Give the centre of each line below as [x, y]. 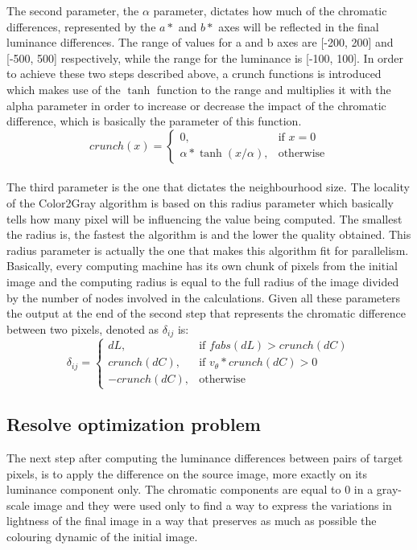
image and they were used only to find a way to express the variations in [213, 505]
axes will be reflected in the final [299, 26]
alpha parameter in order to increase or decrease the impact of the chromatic [196, 105]
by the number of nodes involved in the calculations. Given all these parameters [203, 297]
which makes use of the [64, 89]
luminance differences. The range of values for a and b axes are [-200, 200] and [200, 42]
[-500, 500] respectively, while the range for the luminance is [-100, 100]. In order [205, 57]
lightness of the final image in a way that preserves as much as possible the [192, 521]
